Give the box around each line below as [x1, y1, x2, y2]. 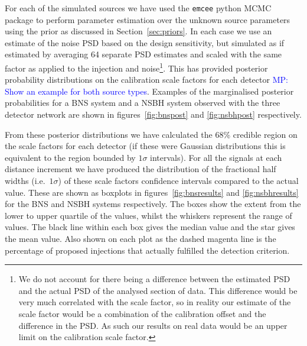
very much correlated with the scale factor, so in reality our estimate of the [18, 296, 291, 308]
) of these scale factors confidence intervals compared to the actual [58, 174, 299, 187]
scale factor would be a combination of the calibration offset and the [18, 307, 266, 319]
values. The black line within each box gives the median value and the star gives [5, 221, 295, 233]
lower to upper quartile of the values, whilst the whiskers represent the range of [5, 209, 292, 221]
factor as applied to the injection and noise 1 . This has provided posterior [5, 60, 268, 74]
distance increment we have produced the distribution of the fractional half [5, 163, 276, 175]
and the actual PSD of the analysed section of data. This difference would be [18, 284, 298, 296]
